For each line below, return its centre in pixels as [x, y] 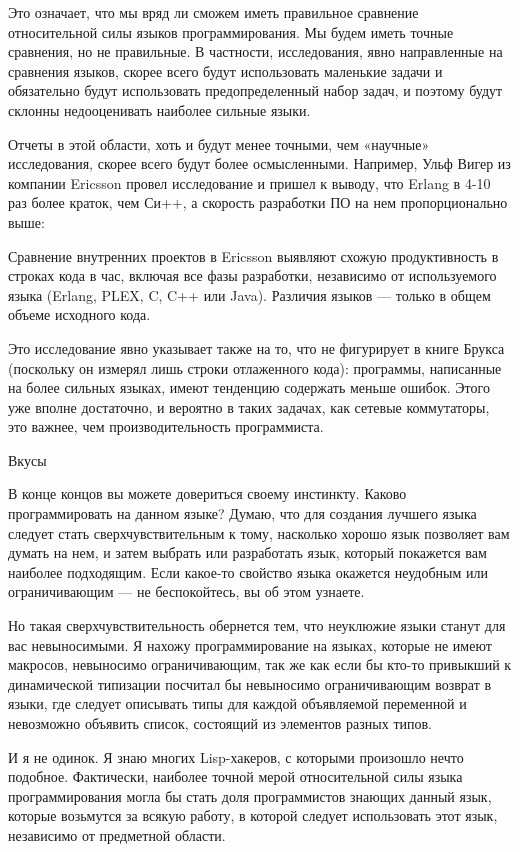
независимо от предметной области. [117, 834]
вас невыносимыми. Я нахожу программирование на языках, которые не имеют [250, 644]
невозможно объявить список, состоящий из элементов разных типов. [220, 723]
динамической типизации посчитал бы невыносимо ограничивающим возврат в [250, 683]
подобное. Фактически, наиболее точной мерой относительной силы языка [235, 776]
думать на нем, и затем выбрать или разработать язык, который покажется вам [247, 552]
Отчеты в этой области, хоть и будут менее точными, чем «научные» [219, 143]
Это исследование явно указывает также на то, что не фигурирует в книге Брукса [256, 347]
